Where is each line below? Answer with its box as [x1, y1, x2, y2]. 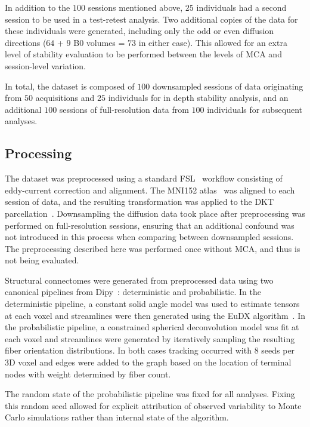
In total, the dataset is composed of [5, 79, 135, 92]
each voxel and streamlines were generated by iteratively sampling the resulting [5, 332, 295, 345]
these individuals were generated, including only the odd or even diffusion [5, 24, 274, 37]
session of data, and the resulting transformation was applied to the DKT [5, 195, 274, 208]
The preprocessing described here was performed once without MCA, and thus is [5, 242, 300, 254]
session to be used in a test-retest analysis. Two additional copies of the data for [5, 13, 298, 25]
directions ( [5, 36, 46, 48]
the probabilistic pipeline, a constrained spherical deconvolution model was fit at [5, 321, 299, 333]
